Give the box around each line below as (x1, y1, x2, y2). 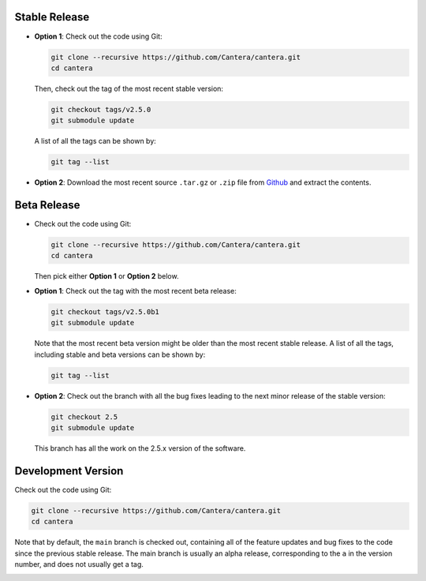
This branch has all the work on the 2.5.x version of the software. (34, 443, 246, 453)
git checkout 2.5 (50, 412, 118, 422)
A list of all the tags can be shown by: (34, 137, 157, 146)
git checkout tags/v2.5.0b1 (50, 307, 159, 316)
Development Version (14, 464, 124, 478)
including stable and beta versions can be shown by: (34, 350, 206, 359)
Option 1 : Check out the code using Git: (34, 32, 163, 41)
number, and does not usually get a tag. (14, 559, 144, 568)
